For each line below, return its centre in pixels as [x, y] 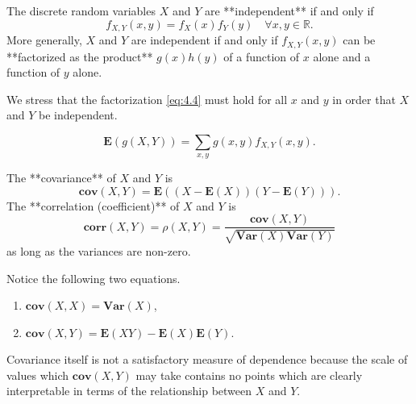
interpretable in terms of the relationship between [129, 391]
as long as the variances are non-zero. [99, 250]
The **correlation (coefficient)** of [93, 205]
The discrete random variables [81, 10]
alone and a [342, 56]
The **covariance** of [61, 178]
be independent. [78, 115]
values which [38, 375]
